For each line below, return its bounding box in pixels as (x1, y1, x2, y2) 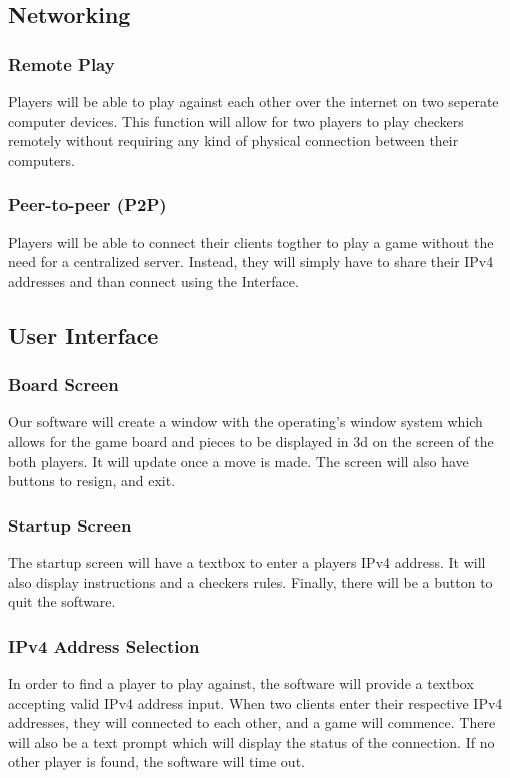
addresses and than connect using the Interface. (8, 270, 299, 291)
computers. (8, 149, 76, 170)
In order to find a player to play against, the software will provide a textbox (8, 672, 474, 693)
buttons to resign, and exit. (8, 470, 176, 491)
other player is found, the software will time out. (8, 751, 305, 772)
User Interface (8, 319, 159, 350)
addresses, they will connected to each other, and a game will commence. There (8, 712, 496, 733)
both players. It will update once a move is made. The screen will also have (8, 450, 469, 471)
